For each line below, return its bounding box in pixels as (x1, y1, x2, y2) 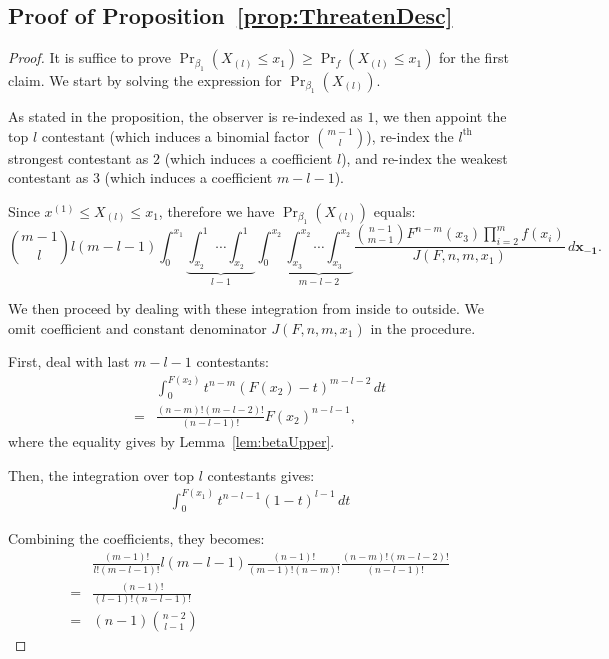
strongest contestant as (8, 147, 149, 168)
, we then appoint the (374, 106, 507, 127)
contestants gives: (207, 464, 315, 485)
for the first (439, 47, 509, 68)
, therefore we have (158, 200, 275, 221)
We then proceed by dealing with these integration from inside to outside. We (8, 298, 484, 319)
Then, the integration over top (8, 464, 194, 485)
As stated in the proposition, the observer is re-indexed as (8, 106, 363, 127)
